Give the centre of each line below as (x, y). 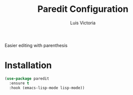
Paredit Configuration (83, 9)
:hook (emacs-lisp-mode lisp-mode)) (47, 88)
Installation (28, 66)
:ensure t (19, 83)
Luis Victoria (83, 23)
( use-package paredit (27, 78)
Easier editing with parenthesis (36, 45)
